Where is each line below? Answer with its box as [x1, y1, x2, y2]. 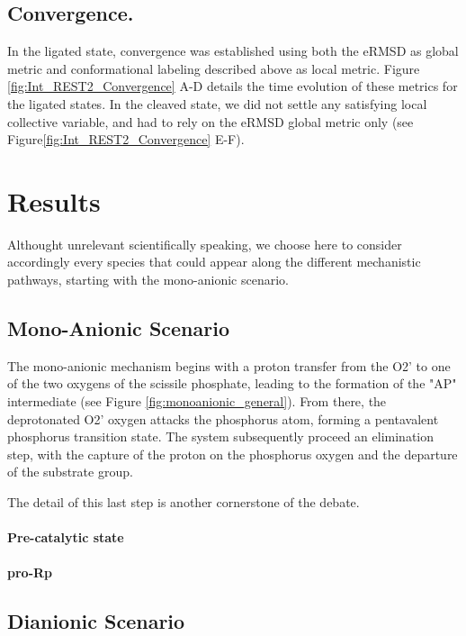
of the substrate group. [7, 462, 133, 481]
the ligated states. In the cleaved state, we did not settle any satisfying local [7, 94, 427, 113]
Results [7, 182, 101, 219]
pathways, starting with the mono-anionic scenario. [7, 270, 289, 289]
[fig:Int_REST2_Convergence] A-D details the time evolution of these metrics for [7, 77, 458, 95]
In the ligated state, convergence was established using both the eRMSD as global [7, 41, 459, 60]
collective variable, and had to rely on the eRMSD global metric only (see [7, 112, 414, 131]
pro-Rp [7, 563, 53, 582]
